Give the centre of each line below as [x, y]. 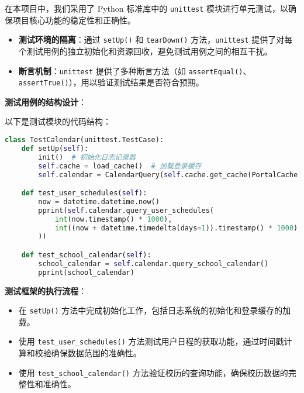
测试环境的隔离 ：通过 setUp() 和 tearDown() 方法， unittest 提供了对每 [156, 39]
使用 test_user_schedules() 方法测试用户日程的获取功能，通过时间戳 [151, 341]
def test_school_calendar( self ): [86, 255]
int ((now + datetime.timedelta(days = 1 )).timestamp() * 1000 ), [178, 228]
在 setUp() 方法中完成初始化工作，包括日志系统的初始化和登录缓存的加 [155, 310]
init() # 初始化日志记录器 [87, 157]
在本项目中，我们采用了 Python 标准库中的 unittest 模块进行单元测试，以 [146, 8]
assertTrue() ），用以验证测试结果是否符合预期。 [111, 82]
